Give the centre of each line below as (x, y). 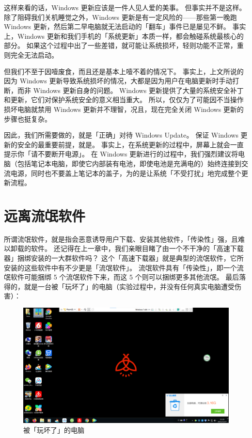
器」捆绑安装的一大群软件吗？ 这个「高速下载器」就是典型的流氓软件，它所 (124, 258)
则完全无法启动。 (31, 55)
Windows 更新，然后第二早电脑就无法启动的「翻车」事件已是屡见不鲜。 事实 (125, 26)
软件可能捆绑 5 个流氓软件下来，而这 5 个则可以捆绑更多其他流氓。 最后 (125, 277)
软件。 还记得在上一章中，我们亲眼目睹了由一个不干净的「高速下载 (137, 248)
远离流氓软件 (45, 215)
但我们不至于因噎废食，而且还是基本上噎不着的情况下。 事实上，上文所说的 (124, 71)
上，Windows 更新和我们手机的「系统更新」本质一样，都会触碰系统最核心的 (124, 36)
